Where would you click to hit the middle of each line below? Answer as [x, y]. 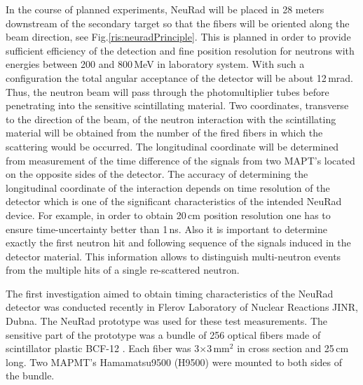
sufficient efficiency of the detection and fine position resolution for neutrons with [180, 50]
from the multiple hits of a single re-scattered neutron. [123, 270]
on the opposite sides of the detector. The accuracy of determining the [157, 174]
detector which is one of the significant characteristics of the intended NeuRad [174, 201]
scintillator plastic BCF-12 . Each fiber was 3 [103, 348]
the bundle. [30, 376]
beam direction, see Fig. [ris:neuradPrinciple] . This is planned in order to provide [178, 37]
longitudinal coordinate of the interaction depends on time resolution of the [168, 187]
